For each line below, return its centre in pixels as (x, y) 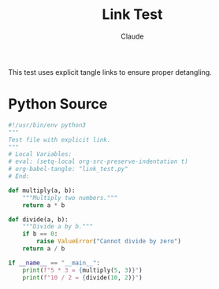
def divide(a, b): (38, 219)
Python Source (58, 104)
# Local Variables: (40, 154)
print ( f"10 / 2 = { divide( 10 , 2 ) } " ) (83, 277)
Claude (132, 36)
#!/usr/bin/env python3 (47, 125)
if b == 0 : (40, 234)
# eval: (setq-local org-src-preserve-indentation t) (98, 162)
